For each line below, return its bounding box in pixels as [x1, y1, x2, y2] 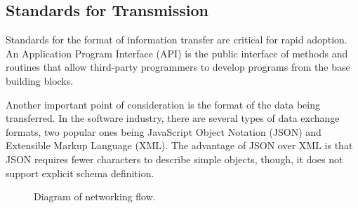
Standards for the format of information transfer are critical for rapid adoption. [6, 32, 347, 47]
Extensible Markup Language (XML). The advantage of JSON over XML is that [6, 138, 353, 153]
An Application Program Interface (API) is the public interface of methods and [6, 46, 348, 60]
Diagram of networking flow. [34, 189, 156, 204]
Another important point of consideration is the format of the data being [6, 97, 320, 111]
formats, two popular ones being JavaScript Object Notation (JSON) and [6, 124, 321, 139]
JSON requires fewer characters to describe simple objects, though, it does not [6, 151, 343, 166]
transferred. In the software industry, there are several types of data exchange [6, 111, 340, 125]
